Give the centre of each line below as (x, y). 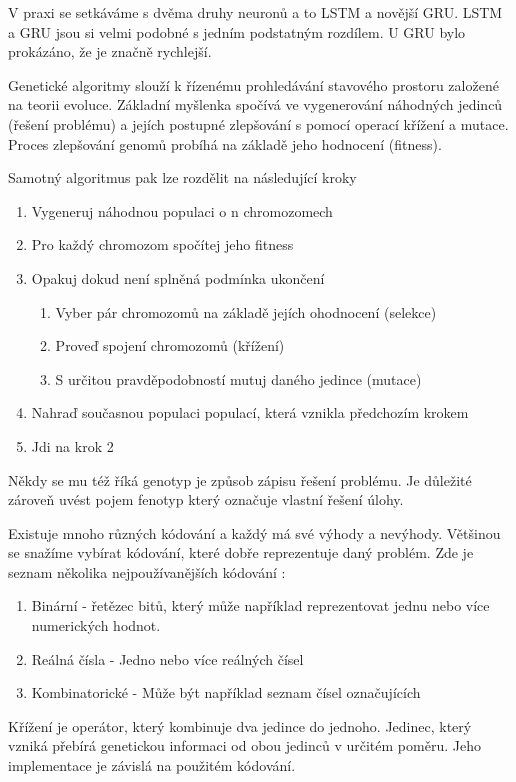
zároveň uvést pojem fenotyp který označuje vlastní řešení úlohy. (206, 499)
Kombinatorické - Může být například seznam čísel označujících (226, 692)
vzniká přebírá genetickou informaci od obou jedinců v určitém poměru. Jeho (244, 745)
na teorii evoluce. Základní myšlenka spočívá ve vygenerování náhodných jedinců (255, 104)
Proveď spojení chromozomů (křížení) (170, 345)
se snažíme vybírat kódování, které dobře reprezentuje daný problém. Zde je (241, 552)
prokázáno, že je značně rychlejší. (110, 51)
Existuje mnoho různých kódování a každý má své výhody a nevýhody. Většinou (254, 532)
